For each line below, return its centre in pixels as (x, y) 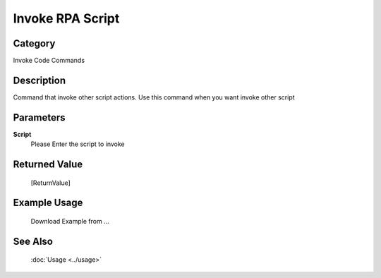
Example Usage (48, 203)
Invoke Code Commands (49, 61)
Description (40, 80)
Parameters (39, 117)
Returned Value (48, 165)
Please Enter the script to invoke (78, 144)
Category (34, 43)
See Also (33, 241)
